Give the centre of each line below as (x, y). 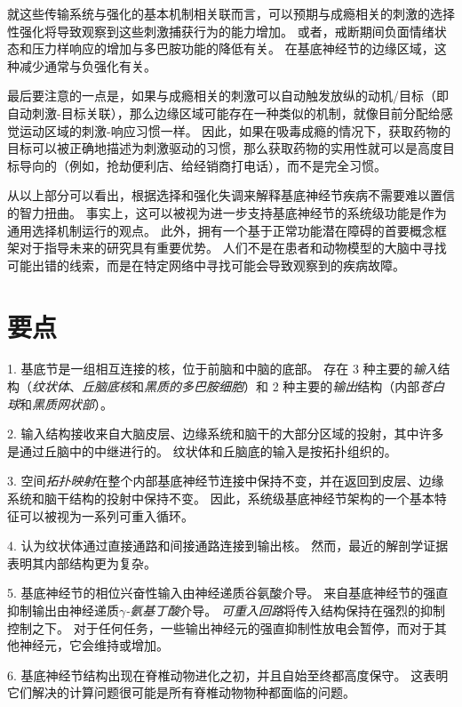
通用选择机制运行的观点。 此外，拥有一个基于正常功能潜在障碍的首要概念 (221, 230)
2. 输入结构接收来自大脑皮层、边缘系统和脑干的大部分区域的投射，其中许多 (226, 434)
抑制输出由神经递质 (63, 610)
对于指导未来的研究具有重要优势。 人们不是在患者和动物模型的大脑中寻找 (233, 248)
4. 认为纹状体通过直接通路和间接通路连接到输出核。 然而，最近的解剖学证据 (228, 546)
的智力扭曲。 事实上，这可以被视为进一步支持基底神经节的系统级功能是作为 (227, 212)
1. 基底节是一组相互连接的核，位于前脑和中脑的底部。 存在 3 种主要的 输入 (223, 369)
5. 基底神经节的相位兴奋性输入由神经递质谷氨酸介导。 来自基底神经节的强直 (228, 593)
